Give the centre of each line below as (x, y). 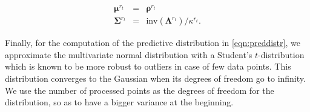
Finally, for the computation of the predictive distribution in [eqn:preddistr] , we (153, 43)
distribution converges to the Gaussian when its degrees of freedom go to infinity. (155, 78)
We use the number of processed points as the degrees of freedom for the (140, 90)
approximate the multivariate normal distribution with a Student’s (129, 54)
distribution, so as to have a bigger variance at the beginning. (119, 102)
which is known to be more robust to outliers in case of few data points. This (148, 66)
